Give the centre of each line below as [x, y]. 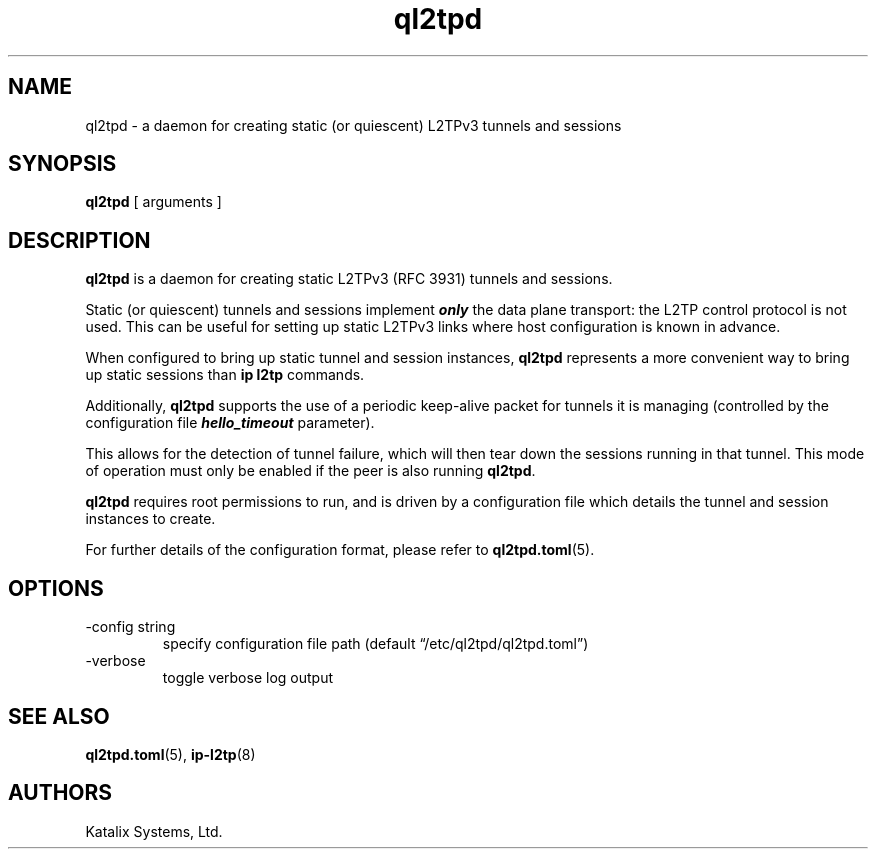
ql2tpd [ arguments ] [153, 202]
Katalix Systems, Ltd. [154, 831]
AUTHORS [60, 793]
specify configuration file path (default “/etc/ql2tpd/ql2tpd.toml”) [375, 644]
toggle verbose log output [247, 678]
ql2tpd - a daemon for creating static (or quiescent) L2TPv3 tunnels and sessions [353, 125]
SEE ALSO [59, 716]
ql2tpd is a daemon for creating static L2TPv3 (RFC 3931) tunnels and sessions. [349, 279]
